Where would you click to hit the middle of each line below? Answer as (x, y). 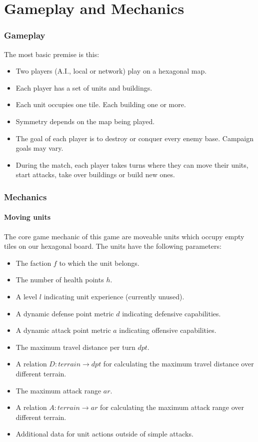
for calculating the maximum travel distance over (178, 364)
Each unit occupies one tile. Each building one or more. (101, 104)
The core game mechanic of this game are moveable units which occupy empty (124, 236)
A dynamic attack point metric (63, 330)
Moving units (27, 217)
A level (26, 296)
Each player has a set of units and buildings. (84, 87)
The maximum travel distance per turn (75, 347)
